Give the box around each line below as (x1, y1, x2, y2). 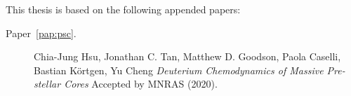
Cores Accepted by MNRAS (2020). (64, 76, 218, 91)
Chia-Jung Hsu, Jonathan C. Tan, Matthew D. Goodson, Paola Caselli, (34, 49, 341, 64)
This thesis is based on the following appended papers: (6, 2, 241, 16)
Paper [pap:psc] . (6, 25, 77, 40)
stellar (34, 76, 61, 91)
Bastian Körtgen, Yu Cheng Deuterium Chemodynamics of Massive (34, 62, 324, 77)
